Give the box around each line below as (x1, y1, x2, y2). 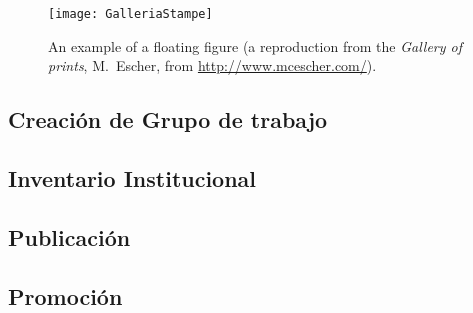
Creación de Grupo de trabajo (8, 104, 328, 135)
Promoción (8, 280, 123, 311)
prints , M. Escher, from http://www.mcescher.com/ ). (48, 55, 377, 76)
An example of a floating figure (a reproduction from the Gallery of (48, 35, 462, 56)
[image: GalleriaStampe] (48, 7, 213, 21)
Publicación (8, 221, 131, 252)
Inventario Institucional (8, 163, 257, 194)
